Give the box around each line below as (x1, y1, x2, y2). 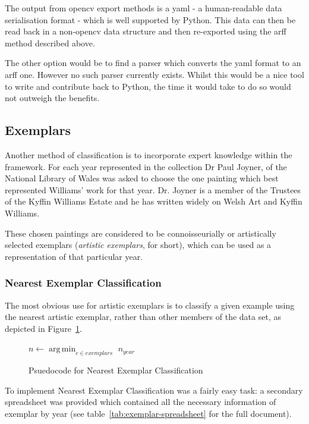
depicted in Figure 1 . (5, 322, 82, 334)
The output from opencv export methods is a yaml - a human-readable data (5, 2, 282, 14)
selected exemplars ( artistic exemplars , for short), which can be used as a (5, 238, 272, 251)
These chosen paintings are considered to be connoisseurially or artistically (5, 227, 276, 239)
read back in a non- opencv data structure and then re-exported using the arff (5, 25, 286, 37)
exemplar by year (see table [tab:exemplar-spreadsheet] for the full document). (5, 407, 292, 419)
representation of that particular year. (5, 250, 143, 262)
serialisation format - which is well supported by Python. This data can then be (5, 13, 296, 26)
